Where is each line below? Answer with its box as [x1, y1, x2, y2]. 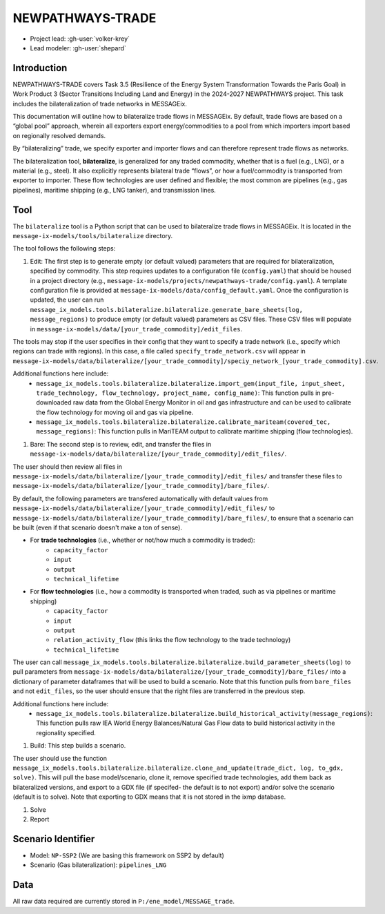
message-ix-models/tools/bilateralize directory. [12, 232, 173, 240]
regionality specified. [36, 728, 96, 737]
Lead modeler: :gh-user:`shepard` [30, 43, 127, 52]
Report [30, 815, 50, 823]
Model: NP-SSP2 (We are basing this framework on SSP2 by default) [30, 851, 224, 859]
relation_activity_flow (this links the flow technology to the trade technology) [53, 636, 291, 644]
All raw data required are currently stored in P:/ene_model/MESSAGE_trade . [12, 897, 235, 906]
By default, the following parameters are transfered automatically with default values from [12, 494, 268, 503]
